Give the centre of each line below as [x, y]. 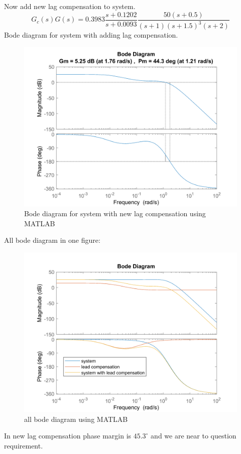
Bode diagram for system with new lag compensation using [115, 213]
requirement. [24, 445]
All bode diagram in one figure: [52, 240]
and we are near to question [194, 436]
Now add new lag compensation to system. [70, 6]
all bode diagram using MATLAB [76, 419]
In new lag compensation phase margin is [68, 436]
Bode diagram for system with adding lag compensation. [91, 35]
